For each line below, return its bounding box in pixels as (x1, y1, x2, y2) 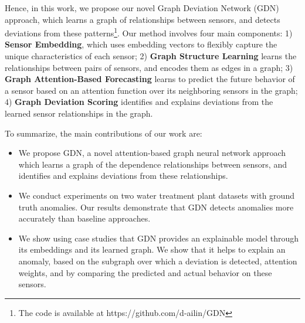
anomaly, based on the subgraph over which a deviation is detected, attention (18, 254, 297, 267)
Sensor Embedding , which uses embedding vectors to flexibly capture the (5, 38, 277, 50)
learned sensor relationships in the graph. (5, 107, 153, 119)
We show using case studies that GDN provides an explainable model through (18, 232, 299, 244)
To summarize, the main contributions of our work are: (5, 127, 202, 139)
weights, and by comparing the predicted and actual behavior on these (18, 266, 272, 278)
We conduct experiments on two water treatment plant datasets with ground (18, 189, 294, 201)
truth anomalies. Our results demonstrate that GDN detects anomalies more (18, 200, 294, 213)
